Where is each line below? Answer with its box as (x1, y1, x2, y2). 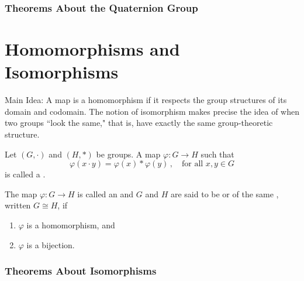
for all (181, 160, 203, 169)
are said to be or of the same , (170, 187, 279, 200)
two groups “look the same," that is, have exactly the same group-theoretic (5, 116, 273, 129)
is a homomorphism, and (26, 218, 115, 231)
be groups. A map (96, 148, 161, 160)
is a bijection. (26, 238, 75, 251)
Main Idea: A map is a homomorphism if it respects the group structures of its (5, 94, 287, 106)
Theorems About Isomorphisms (5, 263, 157, 278)
